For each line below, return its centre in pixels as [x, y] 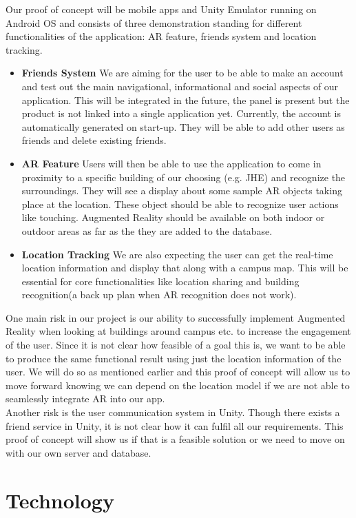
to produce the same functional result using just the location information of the [174, 358]
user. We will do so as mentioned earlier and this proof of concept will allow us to [178, 372]
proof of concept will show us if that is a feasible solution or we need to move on [175, 439]
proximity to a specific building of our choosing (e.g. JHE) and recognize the [184, 177]
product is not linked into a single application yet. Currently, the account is [181, 113]
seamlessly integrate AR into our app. [85, 398]
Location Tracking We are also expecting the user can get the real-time [177, 254]
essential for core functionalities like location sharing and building [160, 281]
